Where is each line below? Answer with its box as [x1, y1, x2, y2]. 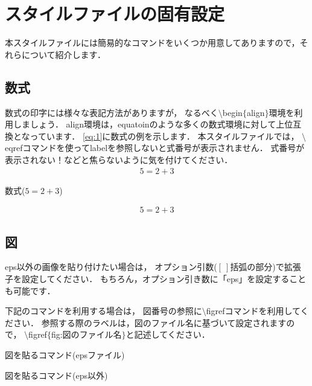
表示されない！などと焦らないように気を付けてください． [5, 153, 233, 166]
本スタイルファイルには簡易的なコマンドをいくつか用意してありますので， [5, 36, 300, 49]
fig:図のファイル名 [51, 328, 122, 341]
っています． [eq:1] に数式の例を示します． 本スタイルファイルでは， [30, 129, 299, 142]
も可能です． [5, 284, 56, 297]
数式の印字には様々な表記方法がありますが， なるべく [5, 106, 218, 118]
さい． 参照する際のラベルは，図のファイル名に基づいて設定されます [13, 316, 287, 329]
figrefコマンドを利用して [206, 304, 301, 317]
